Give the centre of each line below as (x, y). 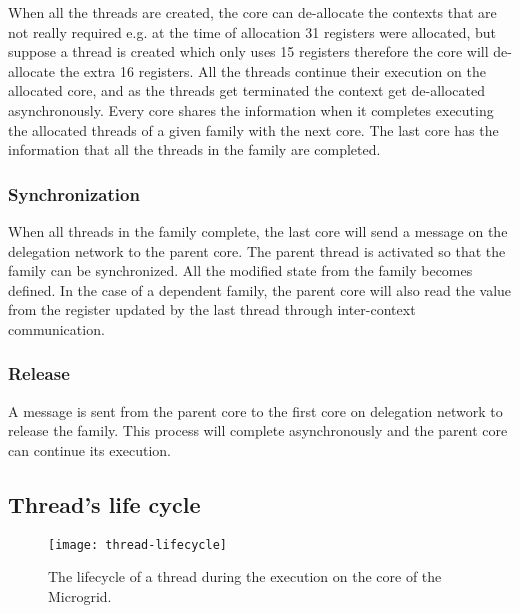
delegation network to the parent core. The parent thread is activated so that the (257, 250)
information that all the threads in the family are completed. (194, 149)
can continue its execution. (90, 449)
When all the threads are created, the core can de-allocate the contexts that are (252, 12)
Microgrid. (80, 595)
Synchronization (74, 193)
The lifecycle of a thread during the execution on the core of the (245, 576)
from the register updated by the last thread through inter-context (212, 309)
